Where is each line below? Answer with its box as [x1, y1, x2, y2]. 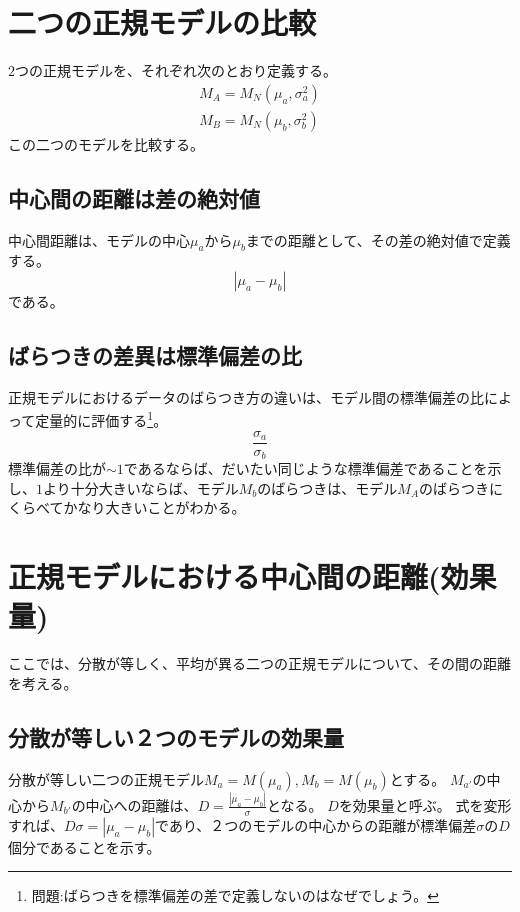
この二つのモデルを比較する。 [8, 133, 204, 154]
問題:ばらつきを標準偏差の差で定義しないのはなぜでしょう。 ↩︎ [31, 885, 440, 906]
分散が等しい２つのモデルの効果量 [8, 721, 344, 752]
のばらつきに [419, 477, 504, 498]
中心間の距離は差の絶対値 [8, 182, 260, 213]
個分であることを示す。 [8, 836, 161, 857]
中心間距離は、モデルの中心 [8, 229, 190, 250]
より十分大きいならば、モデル [43, 477, 239, 498]
